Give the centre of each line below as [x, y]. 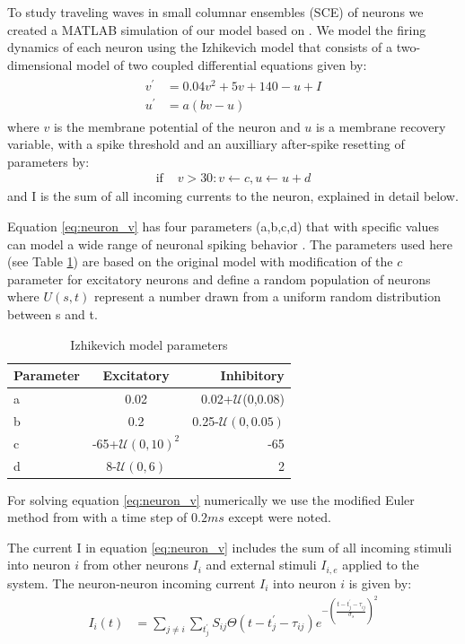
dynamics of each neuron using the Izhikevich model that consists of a [200, 47]
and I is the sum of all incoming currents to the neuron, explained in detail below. [233, 196]
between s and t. [53, 314]
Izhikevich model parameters [149, 344]
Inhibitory [252, 375]
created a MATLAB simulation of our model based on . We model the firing [217, 29]
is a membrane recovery [381, 126]
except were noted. [280, 517]
